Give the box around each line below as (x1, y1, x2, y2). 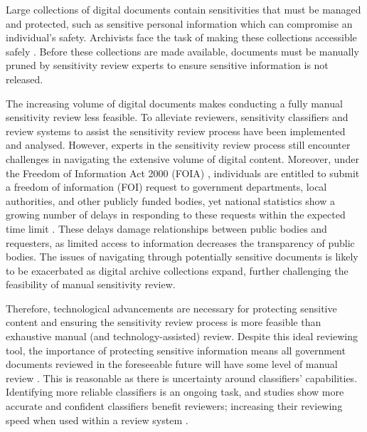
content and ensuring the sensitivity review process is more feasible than (6, 315, 321, 330)
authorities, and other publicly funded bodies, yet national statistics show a (6, 193, 335, 208)
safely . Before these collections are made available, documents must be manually (6, 43, 359, 58)
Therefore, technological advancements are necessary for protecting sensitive (6, 300, 337, 315)
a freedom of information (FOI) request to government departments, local (6, 179, 327, 194)
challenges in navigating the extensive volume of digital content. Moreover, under (6, 151, 359, 166)
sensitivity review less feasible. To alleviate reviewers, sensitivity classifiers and (6, 110, 349, 125)
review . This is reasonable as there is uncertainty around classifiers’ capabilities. (6, 370, 358, 385)
